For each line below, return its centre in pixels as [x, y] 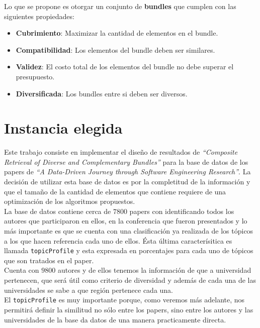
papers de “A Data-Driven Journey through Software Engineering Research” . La [127, 172]
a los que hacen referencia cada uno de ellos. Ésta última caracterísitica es [118, 240]
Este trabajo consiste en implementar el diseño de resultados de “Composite [121, 152]
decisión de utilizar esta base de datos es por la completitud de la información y [127, 182]
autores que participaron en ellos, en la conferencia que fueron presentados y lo [126, 221]
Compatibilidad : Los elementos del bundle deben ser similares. [115, 49]
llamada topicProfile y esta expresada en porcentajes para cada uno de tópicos [129, 250]
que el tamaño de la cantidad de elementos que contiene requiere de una [115, 191]
